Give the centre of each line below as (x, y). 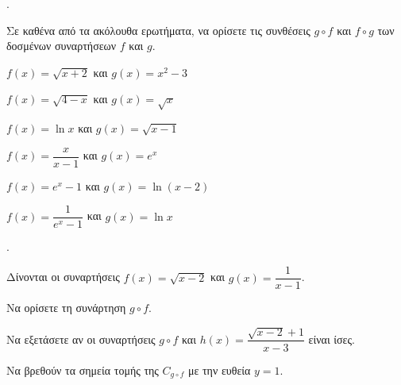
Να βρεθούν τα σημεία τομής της (83, 370)
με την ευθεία (219, 370)
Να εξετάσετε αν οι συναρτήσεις (81, 339)
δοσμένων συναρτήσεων (62, 46)
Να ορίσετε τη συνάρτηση (66, 308)
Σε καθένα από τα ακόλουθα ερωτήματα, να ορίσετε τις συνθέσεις (158, 30)
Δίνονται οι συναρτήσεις (63, 277)
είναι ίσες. (332, 339)
